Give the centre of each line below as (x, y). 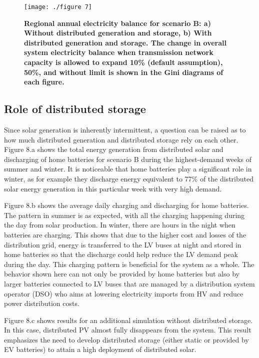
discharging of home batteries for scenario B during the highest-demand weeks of (128, 159)
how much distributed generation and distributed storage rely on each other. (121, 139)
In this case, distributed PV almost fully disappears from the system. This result (128, 330)
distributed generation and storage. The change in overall (125, 42)
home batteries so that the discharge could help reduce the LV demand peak (121, 254)
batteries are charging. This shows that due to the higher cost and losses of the (125, 234)
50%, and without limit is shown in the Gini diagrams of (124, 72)
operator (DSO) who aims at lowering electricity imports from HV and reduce (124, 293)
